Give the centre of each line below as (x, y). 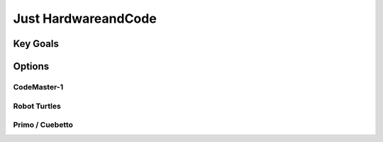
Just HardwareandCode (85, 18)
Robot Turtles (37, 106)
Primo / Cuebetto (43, 125)
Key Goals (36, 44)
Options (31, 66)
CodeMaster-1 (38, 87)
